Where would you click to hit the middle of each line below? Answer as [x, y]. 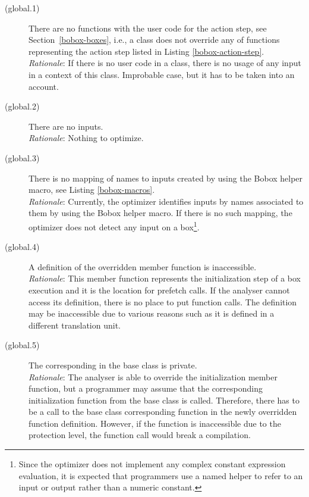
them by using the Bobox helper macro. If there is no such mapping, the [160, 213]
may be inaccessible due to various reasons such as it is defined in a [152, 313]
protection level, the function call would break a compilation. [140, 435]
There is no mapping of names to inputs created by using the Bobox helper [166, 178]
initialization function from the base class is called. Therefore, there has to [164, 400]
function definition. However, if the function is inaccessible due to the [155, 423]
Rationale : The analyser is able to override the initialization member [153, 376]
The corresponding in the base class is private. [113, 365]
